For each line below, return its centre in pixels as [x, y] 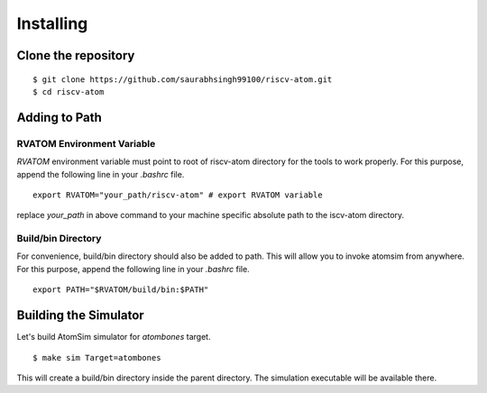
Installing [52, 23]
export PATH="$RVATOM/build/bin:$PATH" [121, 290]
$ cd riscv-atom [69, 91]
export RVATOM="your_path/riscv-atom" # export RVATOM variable [178, 195]
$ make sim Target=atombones [97, 357]
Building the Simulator [80, 315]
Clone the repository [76, 55]
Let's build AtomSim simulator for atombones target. [114, 337]
